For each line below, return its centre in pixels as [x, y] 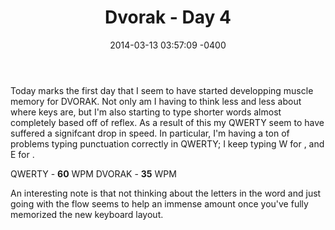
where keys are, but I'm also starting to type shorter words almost [146, 112]
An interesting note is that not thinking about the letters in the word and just [166, 193]
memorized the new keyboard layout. [87, 214]
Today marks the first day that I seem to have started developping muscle [162, 90]
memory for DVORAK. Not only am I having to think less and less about [156, 101]
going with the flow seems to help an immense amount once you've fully [159, 203]
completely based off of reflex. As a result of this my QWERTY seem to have [167, 122]
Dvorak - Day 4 [168, 17]
